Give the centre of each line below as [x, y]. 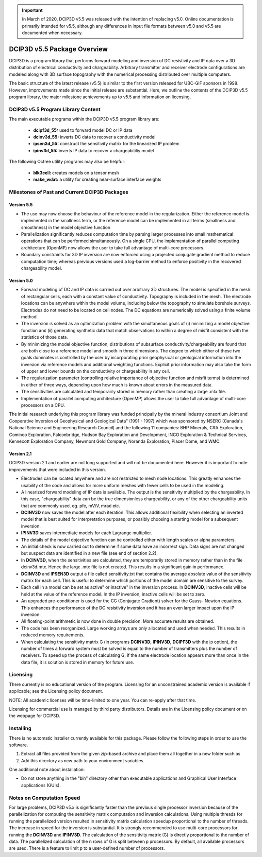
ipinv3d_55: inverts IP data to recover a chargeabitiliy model [94, 150]
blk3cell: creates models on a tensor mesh [76, 173]
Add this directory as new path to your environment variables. [83, 760]
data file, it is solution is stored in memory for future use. [78, 662]
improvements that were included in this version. [57, 470]
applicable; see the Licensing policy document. [56, 691]
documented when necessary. [52, 33]
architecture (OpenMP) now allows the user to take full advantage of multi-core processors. [113, 247]
